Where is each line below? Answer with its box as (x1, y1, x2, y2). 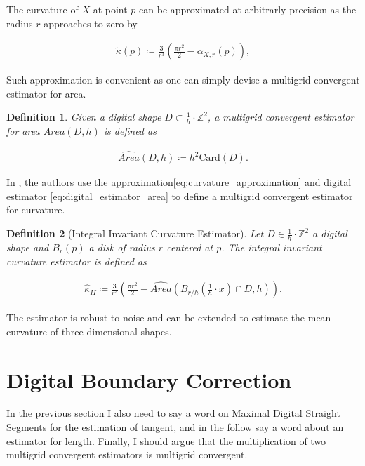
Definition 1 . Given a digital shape (6, 109, 161, 124)
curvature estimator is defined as (6, 253, 147, 268)
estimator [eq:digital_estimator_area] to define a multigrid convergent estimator (6, 188, 353, 203)
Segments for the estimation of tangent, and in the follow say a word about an (6, 420, 344, 434)
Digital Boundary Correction (6, 365, 292, 394)
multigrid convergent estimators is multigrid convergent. (6, 447, 248, 462)
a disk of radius (88, 239, 155, 254)
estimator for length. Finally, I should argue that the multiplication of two (6, 433, 326, 448)
